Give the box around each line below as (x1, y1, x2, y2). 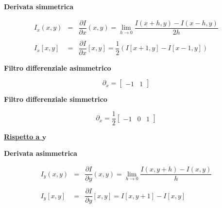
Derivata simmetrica (4, 1, 74, 11)
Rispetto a (4, 132, 40, 142)
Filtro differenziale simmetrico (4, 94, 107, 104)
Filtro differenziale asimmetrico (4, 62, 111, 73)
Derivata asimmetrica (4, 148, 77, 158)
